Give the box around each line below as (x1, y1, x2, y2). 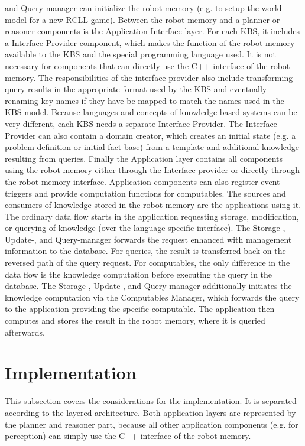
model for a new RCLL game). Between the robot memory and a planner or (5, 13, 280, 25)
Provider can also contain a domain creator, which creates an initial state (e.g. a (5, 129, 296, 141)
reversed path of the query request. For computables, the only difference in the (5, 256, 290, 269)
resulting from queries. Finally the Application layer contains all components (5, 152, 283, 164)
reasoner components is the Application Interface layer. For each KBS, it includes (5, 25, 300, 37)
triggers (5, 187, 33, 199)
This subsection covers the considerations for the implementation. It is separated (5, 395, 297, 407)
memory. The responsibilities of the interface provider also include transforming (5, 71, 293, 83)
